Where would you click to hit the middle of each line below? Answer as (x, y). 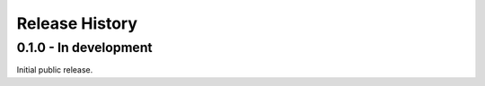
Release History (77, 23)
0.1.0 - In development (84, 47)
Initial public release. (55, 70)
